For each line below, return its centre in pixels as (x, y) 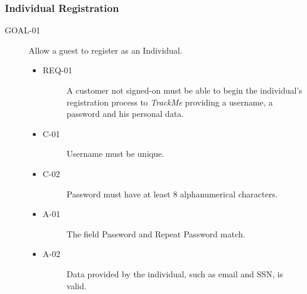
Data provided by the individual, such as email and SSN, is (175, 273)
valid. (76, 285)
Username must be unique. (115, 154)
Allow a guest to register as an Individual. (106, 50)
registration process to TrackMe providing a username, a (170, 102)
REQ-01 (58, 70)
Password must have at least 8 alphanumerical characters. (172, 194)
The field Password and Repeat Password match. (156, 233)
